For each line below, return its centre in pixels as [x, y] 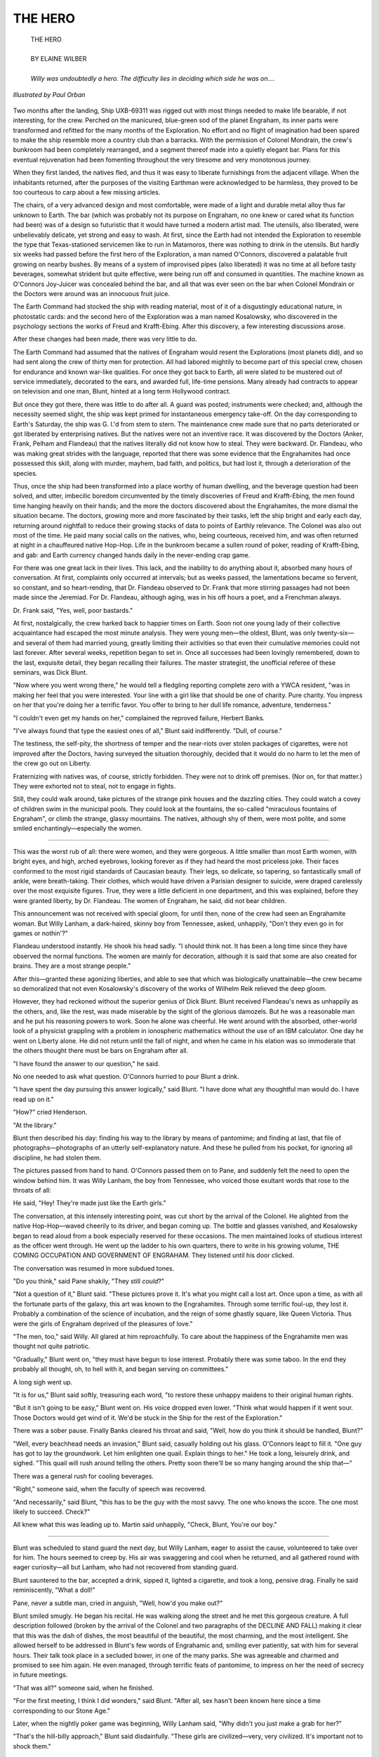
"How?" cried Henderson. [50, 1112]
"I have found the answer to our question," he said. [86, 1063]
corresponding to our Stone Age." [62, 1711]
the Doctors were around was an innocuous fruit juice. [91, 293]
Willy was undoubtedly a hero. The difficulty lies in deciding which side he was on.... [153, 79]
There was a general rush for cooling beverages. [84, 1476]
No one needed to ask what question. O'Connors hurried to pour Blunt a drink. [126, 1077]
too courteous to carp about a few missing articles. [87, 193]
